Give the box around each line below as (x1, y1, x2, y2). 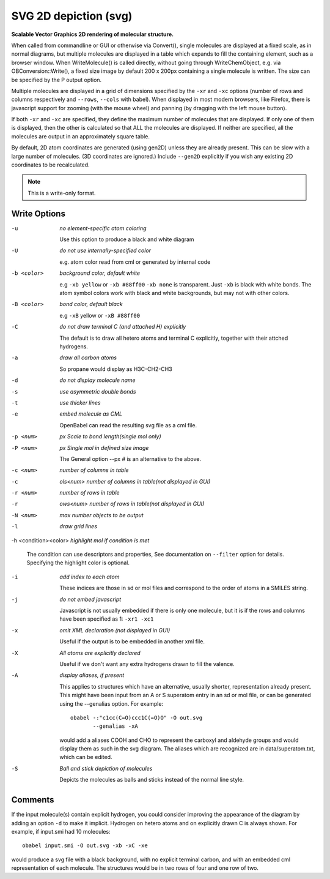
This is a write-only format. (28, 189, 96, 196)
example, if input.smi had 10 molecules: (11, 828, 111, 835)
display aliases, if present (59, 671, 125, 679)
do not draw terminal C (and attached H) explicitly (59, 323, 186, 331)
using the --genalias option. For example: (59, 700, 164, 707)
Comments (11, 795, 54, 805)
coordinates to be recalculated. (11, 161, 90, 168)
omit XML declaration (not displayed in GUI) (59, 626, 170, 634)
